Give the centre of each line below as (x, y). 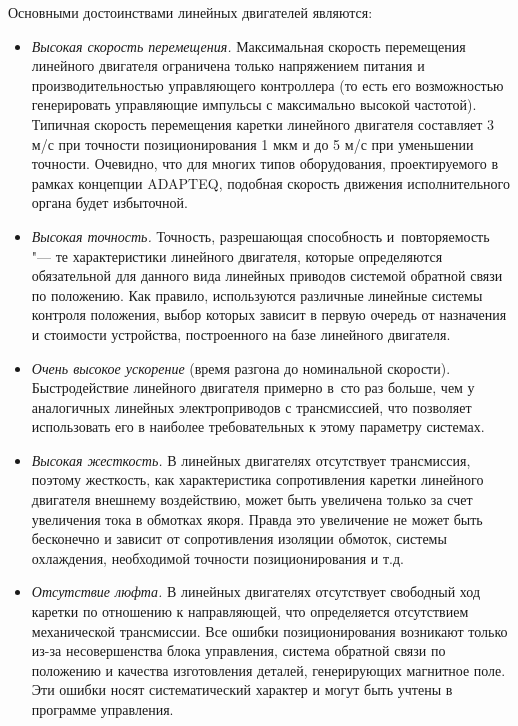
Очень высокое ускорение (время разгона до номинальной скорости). (241, 367)
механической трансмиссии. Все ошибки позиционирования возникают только (269, 630)
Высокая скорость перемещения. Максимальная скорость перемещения (248, 45)
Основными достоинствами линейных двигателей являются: (190, 12)
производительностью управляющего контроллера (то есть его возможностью (267, 84)
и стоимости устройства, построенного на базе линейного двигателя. (241, 333)
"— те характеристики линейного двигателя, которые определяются (237, 255)
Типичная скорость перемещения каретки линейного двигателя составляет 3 (263, 123)
